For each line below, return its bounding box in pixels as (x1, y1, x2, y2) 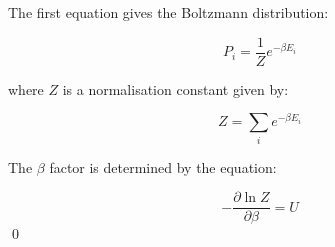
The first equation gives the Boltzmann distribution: (8, 2, 329, 22)
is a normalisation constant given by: (62, 78, 289, 99)
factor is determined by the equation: (49, 156, 277, 177)
